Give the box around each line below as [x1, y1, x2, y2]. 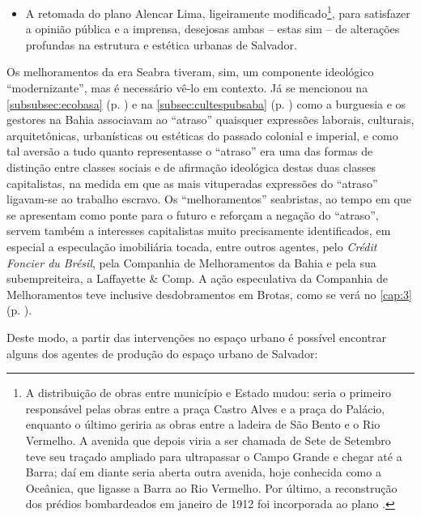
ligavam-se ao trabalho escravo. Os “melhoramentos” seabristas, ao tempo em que [6, 190, 411, 207]
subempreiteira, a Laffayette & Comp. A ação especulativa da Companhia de [6, 270, 388, 287]
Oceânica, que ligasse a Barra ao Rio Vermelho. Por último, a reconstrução [25, 479, 398, 496]
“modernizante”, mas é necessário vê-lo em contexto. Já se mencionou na [6, 79, 368, 96]
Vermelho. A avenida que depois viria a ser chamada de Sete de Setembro [25, 431, 391, 448]
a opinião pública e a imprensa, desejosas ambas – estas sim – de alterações [25, 20, 400, 37]
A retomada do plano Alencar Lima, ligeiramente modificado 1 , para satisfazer [25, 2, 410, 21]
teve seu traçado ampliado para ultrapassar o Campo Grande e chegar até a [25, 447, 402, 464]
